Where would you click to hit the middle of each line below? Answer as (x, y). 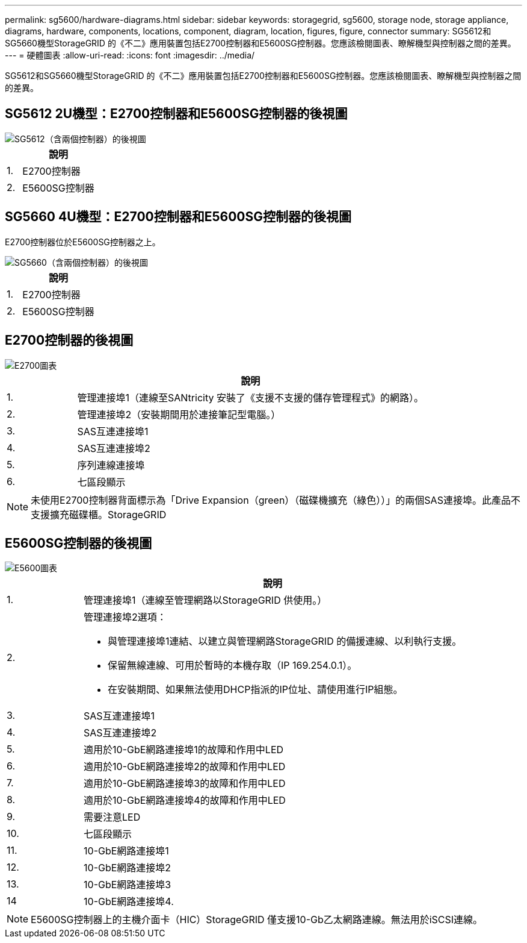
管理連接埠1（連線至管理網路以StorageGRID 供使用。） (205, 600)
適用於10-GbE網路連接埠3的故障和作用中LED (185, 784)
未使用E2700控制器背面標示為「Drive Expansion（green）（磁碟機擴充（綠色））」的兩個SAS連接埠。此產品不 (276, 500)
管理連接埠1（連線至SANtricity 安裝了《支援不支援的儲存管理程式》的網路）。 (250, 397)
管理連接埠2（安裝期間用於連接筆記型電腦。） (179, 414)
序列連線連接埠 (111, 465)
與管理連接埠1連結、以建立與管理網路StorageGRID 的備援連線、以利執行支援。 (285, 641)
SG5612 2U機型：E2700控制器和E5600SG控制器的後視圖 (176, 114)
